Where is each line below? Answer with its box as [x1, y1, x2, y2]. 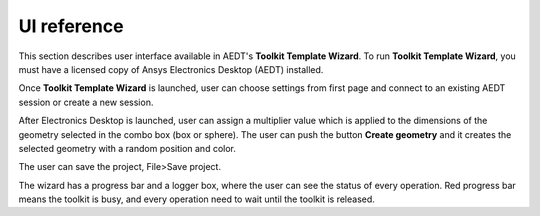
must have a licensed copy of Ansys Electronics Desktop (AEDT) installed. [18, 63, 324, 75]
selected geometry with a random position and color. [18, 142, 237, 154]
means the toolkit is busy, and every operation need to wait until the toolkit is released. [18, 193, 375, 205]
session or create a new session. [18, 96, 154, 108]
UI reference [18, 15, 124, 37]
